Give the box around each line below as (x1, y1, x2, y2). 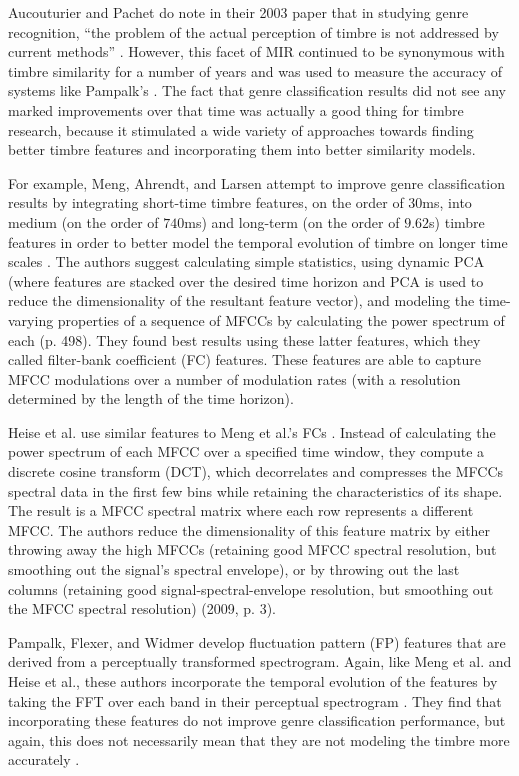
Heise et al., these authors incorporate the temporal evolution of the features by (8, 671, 498, 691)
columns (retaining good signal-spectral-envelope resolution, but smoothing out (8, 578, 494, 599)
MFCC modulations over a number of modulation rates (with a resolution (8, 368, 461, 389)
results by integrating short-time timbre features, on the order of (8, 192, 404, 213)
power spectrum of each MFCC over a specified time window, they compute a (8, 441, 485, 462)
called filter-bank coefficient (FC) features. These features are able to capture (8, 349, 482, 370)
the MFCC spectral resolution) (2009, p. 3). (8, 598, 276, 619)
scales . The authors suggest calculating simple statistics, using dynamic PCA (8, 251, 485, 272)
